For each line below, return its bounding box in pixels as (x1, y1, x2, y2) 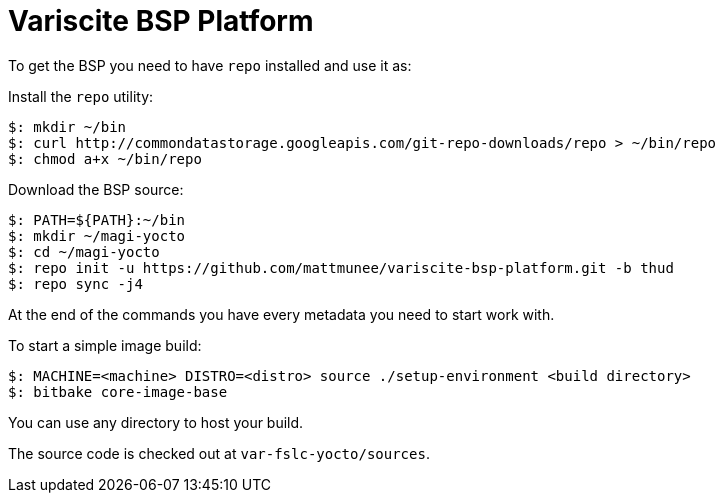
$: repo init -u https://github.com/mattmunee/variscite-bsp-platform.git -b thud (8, 259, 674, 276)
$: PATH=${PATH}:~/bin (8, 211, 186, 228)
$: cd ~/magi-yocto (8, 243, 160, 260)
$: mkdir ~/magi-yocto (8, 227, 186, 244)
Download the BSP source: (8, 180, 184, 198)
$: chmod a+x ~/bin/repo (8, 150, 202, 167)
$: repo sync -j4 (8, 275, 143, 292)
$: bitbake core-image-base (8, 383, 228, 400)
